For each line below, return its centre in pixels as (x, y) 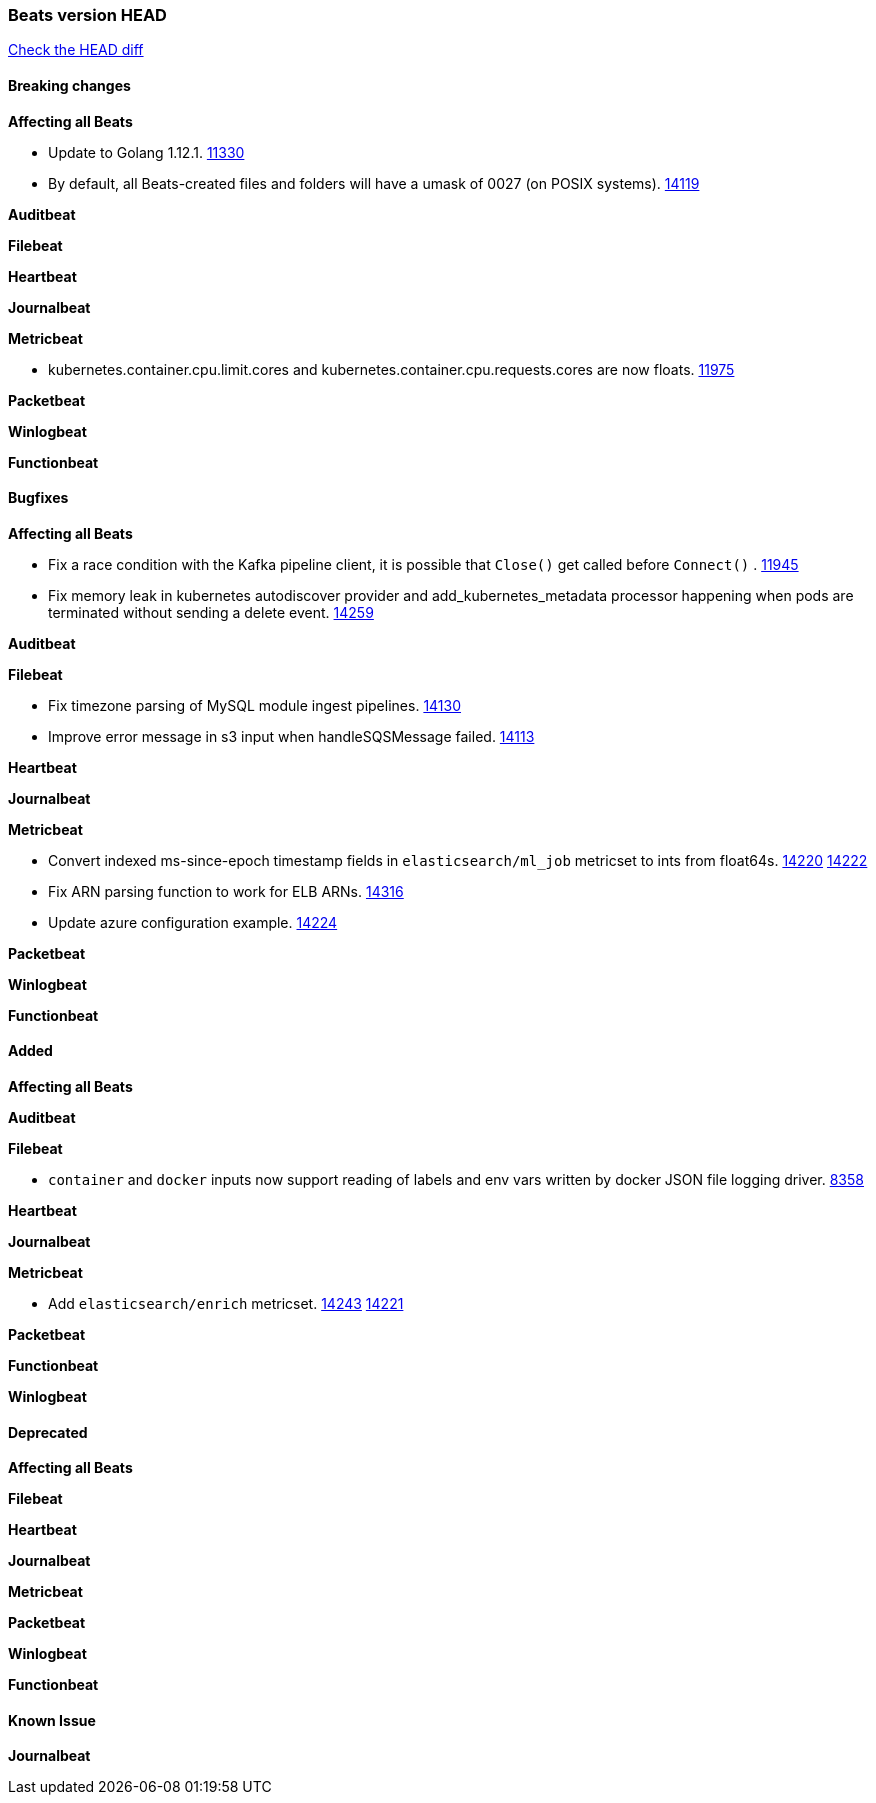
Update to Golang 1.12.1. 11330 (146, 152)
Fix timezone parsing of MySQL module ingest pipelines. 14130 (255, 705)
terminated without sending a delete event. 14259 (211, 612)
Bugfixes (38, 498)
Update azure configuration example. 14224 (193, 922)
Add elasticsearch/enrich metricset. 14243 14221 (226, 1304)
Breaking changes (69, 85)
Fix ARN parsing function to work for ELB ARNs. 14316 (226, 891)
